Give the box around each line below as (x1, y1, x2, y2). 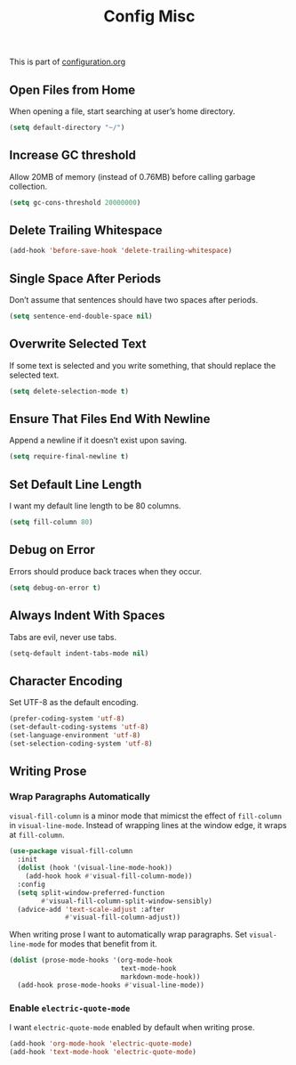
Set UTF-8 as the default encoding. (9, 697, 140, 708)
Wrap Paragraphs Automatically (9, 791, 151, 802)
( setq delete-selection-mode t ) (9, 386, 129, 395)
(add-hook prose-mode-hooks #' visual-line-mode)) (17, 980, 204, 989)
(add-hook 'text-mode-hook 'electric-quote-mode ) (9, 1047, 197, 1056)
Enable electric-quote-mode (9, 1002, 131, 1014)
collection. (9, 181, 48, 191)
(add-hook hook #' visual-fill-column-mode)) (25, 872, 193, 881)
